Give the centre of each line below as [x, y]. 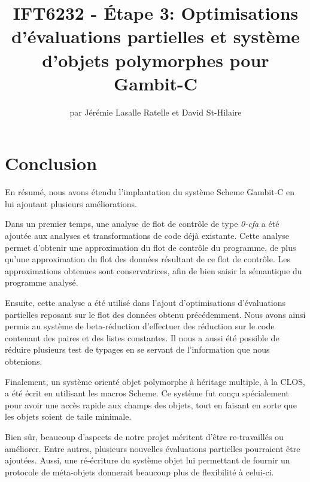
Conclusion [51, 163]
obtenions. [24, 361]
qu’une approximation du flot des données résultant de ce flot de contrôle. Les [148, 259]
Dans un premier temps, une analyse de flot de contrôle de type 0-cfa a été [142, 224]
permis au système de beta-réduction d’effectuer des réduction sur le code [140, 326]
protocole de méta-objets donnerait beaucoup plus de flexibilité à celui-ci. [139, 472]
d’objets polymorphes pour [156, 60]
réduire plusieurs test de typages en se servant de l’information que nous [137, 349]
